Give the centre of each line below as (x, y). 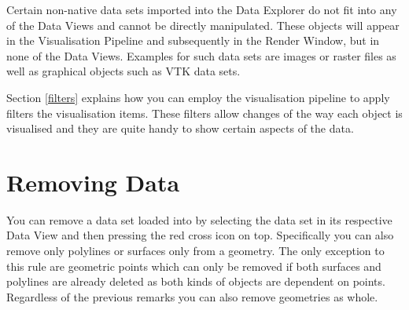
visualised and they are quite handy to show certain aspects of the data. (180, 128)
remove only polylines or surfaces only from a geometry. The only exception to (195, 251)
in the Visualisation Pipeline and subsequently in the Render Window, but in (193, 40)
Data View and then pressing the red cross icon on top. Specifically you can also (200, 235)
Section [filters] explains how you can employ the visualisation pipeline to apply (198, 97)
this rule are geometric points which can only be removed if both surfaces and (194, 266)
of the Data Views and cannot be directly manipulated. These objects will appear (203, 25)
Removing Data (93, 182)
